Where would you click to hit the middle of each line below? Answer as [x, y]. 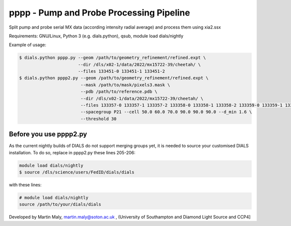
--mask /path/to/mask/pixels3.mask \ [125, 85]
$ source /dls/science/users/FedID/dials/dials [77, 172]
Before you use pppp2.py [48, 134]
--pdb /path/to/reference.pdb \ [119, 92]
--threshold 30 [98, 119]
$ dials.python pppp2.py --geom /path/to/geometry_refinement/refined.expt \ [114, 78]
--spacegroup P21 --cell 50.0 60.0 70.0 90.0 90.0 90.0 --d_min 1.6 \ [166, 112]
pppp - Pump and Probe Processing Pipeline [99, 13]
